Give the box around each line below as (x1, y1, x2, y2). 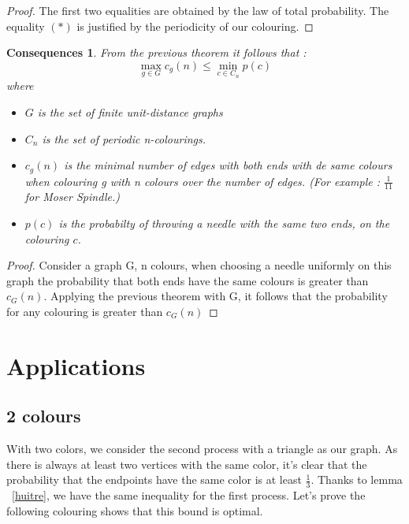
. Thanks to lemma (310, 471, 403, 488)
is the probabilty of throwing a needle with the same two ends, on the (58, 215, 390, 232)
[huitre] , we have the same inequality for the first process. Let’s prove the (12, 487, 366, 504)
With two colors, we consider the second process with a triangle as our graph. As (6, 440, 398, 457)
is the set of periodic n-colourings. (42, 130, 206, 147)
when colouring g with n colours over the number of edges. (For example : (24, 173, 381, 189)
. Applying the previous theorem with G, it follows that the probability (43, 288, 388, 304)
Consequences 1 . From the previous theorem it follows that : (6, 44, 307, 61)
